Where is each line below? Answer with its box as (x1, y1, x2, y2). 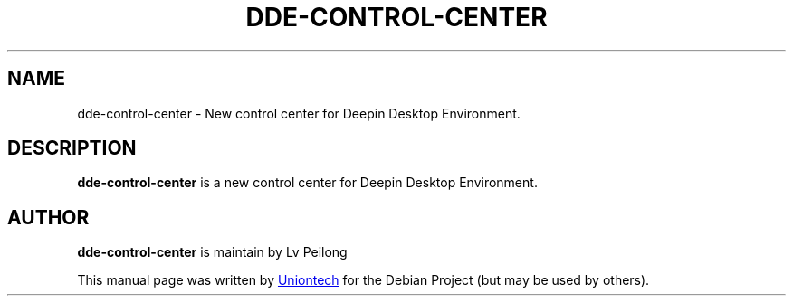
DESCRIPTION (7, 137, 137, 160)
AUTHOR (7, 205, 90, 229)
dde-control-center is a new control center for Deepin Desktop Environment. (77, 175, 538, 191)
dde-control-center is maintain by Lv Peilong (77, 244, 348, 260)
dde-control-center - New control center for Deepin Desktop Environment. (77, 105, 521, 121)
